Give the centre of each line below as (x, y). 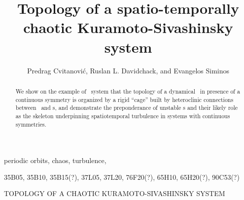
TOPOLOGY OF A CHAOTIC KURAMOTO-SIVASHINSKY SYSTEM (115, 193)
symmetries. (31, 124)
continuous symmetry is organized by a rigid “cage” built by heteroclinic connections (124, 99)
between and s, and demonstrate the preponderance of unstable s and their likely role (127, 108)
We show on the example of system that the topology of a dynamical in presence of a (128, 91)
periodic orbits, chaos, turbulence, (55, 160)
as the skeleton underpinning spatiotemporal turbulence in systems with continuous (123, 116)
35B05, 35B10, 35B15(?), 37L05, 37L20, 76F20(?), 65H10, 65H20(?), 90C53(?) (122, 177)
